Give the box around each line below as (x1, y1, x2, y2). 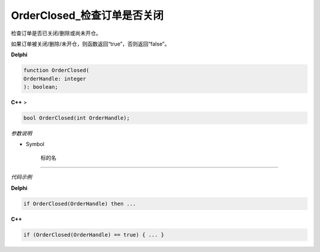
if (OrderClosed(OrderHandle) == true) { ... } (23, 231, 164, 238)
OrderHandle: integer (23, 75, 87, 82)
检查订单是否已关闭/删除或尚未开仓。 (11, 30, 102, 37)
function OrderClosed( (23, 67, 89, 74)
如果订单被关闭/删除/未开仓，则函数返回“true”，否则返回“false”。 (11, 40, 170, 47)
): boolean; (23, 83, 59, 91)
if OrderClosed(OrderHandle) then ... (23, 200, 136, 207)
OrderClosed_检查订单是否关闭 (11, 9, 164, 22)
